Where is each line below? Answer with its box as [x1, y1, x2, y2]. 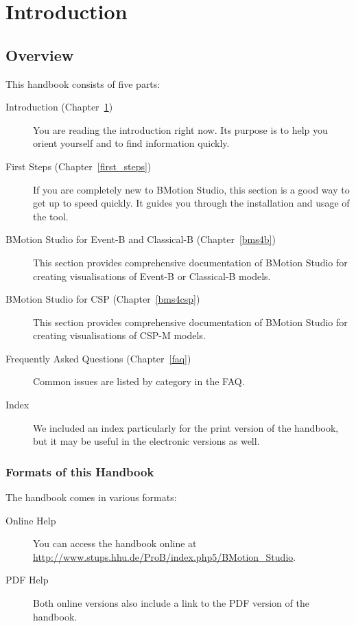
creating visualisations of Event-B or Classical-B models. [33, 268, 271, 283]
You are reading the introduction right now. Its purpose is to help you [33, 122, 328, 137]
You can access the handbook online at [33, 536, 197, 550]
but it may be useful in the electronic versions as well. [33, 434, 260, 448]
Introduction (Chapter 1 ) [5, 100, 113, 114]
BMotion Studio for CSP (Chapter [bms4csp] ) [5, 292, 200, 306]
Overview [5, 44, 74, 65]
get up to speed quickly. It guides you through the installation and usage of [33, 196, 350, 210]
